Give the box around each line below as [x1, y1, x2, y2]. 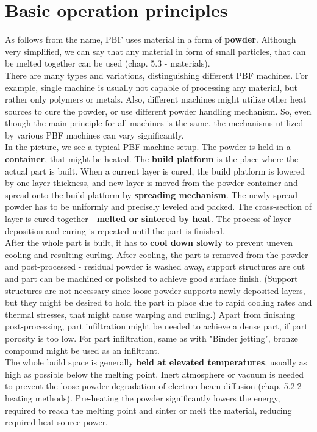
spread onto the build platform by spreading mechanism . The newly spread [5, 188, 298, 201]
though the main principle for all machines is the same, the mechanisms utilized [5, 117, 304, 129]
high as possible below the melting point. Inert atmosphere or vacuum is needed [5, 367, 304, 380]
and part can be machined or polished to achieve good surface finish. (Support [5, 272, 298, 284]
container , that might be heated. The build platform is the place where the [5, 153, 299, 165]
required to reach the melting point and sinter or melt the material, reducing [5, 403, 292, 416]
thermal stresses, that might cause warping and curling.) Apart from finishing [5, 308, 295, 320]
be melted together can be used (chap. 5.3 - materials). [5, 57, 210, 70]
